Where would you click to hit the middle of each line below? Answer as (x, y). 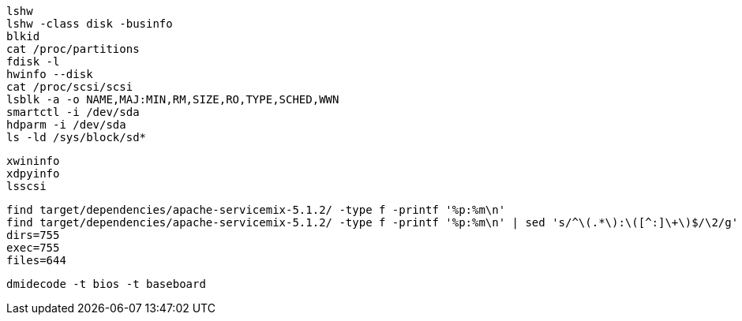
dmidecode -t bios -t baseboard (106, 284)
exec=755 (33, 248)
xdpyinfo (33, 174)
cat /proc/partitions (73, 49)
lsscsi (26, 186)
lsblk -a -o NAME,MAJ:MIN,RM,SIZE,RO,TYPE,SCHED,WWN (173, 99)
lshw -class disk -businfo (90, 24)
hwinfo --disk (50, 74)
